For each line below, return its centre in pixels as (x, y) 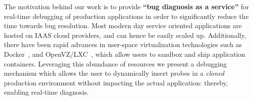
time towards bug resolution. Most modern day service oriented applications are (123, 25)
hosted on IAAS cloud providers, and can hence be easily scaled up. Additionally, (125, 35)
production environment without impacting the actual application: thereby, (116, 82)
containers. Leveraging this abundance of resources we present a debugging (116, 63)
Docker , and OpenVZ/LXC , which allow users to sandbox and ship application (125, 54)
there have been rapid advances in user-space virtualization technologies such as (123, 44)
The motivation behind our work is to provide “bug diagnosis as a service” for (126, 6)
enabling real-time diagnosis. (46, 92)
